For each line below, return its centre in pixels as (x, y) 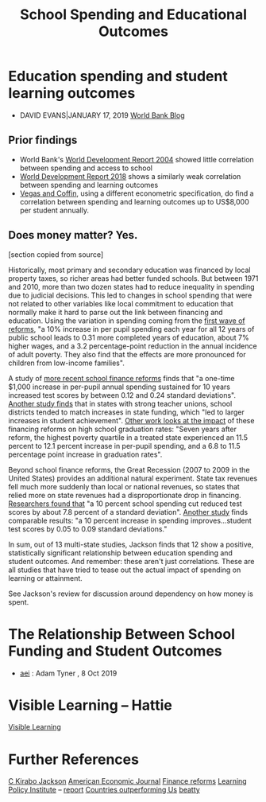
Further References (73, 759)
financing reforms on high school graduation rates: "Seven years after (122, 429)
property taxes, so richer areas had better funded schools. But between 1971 (133, 278)
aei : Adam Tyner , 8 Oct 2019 (68, 673)
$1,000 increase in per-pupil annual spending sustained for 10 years (119, 387)
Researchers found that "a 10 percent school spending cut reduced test (125, 504)
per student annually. (54, 210)
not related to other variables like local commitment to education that (121, 303)
